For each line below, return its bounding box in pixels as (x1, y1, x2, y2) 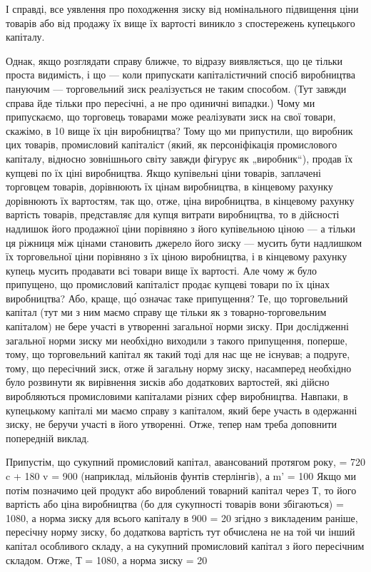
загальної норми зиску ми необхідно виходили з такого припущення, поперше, (6, 332, 347, 347)
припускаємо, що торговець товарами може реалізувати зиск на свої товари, (6, 109, 336, 124)
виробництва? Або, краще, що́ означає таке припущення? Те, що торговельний (6, 290, 348, 305)
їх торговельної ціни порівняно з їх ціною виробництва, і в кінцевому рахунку (6, 249, 347, 264)
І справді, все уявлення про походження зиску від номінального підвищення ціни (6, 1, 359, 16)
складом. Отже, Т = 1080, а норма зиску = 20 (6, 552, 208, 567)
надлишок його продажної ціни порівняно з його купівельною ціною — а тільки (6, 220, 356, 235)
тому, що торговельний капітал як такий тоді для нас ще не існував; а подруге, (6, 347, 350, 362)
